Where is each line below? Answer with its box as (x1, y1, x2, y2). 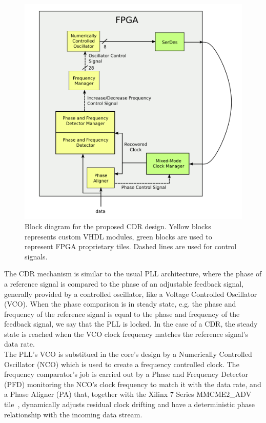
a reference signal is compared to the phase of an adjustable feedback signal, (4, 278, 244, 289)
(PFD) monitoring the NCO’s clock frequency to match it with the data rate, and (4, 378, 261, 389)
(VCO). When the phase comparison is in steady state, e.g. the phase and (4, 298, 236, 309)
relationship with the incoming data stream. (4, 409, 142, 419)
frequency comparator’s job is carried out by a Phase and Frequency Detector (4, 369, 248, 379)
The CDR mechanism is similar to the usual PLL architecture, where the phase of (4, 268, 262, 279)
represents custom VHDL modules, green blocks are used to (25, 231, 212, 241)
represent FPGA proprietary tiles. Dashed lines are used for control (25, 241, 237, 252)
